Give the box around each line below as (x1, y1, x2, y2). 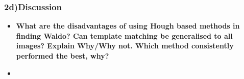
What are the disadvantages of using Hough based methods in (16, 20, 240, 31)
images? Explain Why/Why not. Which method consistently (16, 40, 234, 51)
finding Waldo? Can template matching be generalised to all (16, 30, 233, 41)
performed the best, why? (16, 50, 109, 61)
